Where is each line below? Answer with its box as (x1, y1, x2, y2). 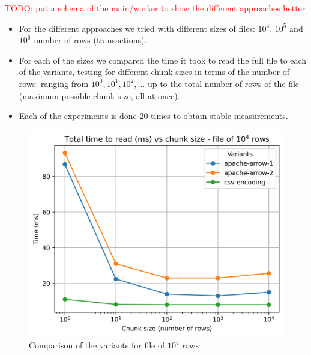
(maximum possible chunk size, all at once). (19, 89, 180, 102)
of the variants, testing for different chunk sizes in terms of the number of (19, 65, 289, 78)
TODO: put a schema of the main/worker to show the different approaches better (5, 2, 306, 14)
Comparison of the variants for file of (29, 339, 165, 351)
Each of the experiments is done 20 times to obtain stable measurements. (19, 109, 288, 122)
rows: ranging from (19, 77, 89, 90)
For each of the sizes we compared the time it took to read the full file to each (19, 53, 307, 66)
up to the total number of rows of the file (147, 77, 300, 90)
